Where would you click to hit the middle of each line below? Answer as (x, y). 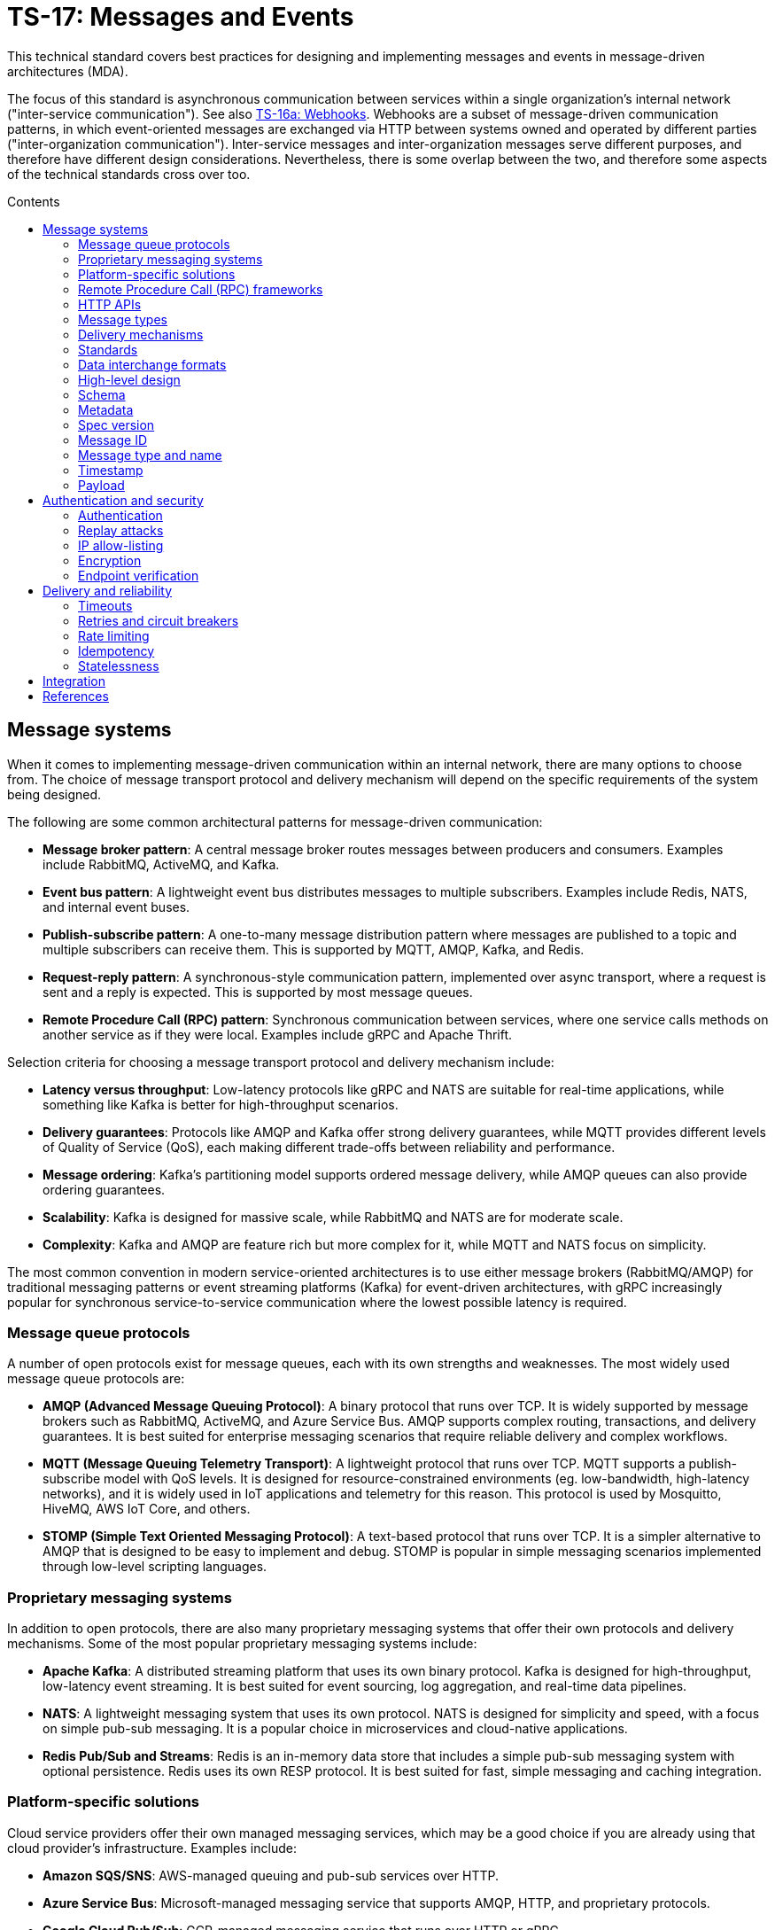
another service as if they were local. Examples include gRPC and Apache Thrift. (278, 1034)
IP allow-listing (121, 545)
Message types (123, 319)
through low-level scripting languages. (155, 1567)
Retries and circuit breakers (159, 620)
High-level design (129, 379)
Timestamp (111, 470)
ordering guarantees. (104, 1189)
